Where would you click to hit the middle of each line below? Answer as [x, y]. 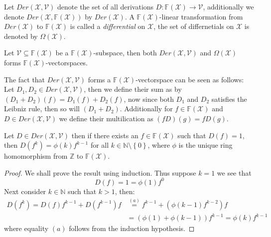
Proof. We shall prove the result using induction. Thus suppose [100, 172]
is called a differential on [108, 26]
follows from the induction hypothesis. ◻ [132, 228]
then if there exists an [105, 135]
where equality [26, 228]
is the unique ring [205, 145]
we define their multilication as [106, 118]
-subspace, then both [125, 53]
